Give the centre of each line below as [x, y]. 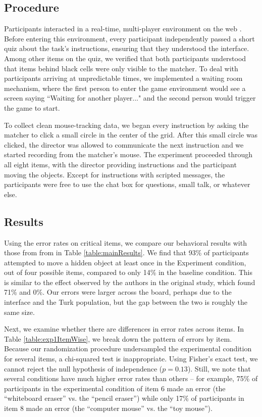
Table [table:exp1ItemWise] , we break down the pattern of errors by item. [118, 338]
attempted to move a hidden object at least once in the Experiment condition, [125, 262]
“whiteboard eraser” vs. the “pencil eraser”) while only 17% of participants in [124, 398]
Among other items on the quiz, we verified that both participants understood [125, 58]
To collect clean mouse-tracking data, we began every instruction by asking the [126, 125]
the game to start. [32, 107]
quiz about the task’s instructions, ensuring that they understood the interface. [127, 48]
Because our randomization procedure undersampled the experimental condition [128, 349]
